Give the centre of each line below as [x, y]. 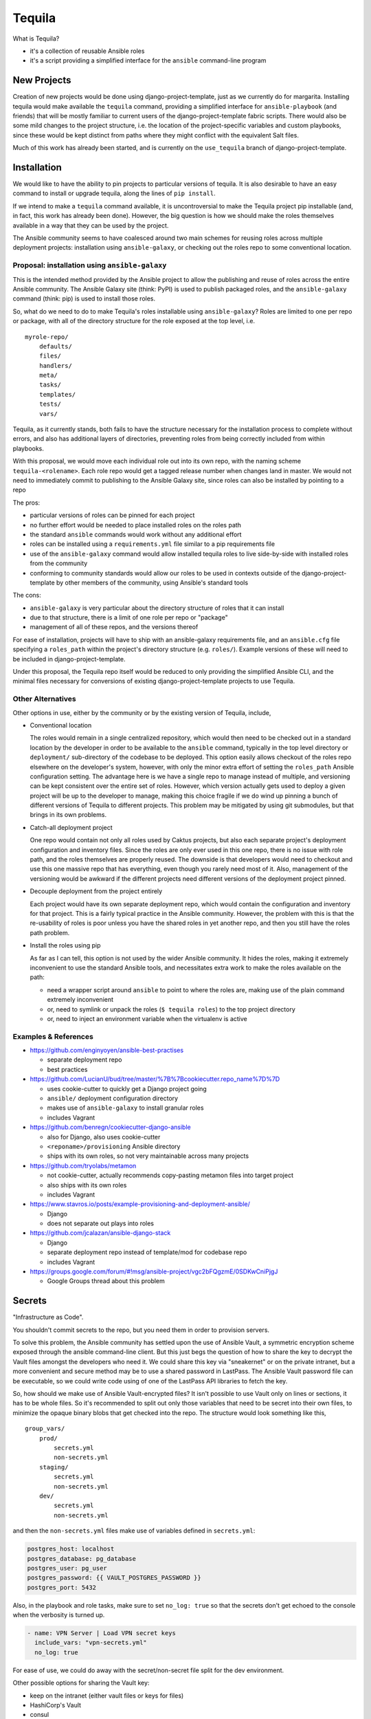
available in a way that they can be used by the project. [91, 225]
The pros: [26, 503]
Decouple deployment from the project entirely [96, 891]
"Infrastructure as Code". [48, 1317]
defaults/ [55, 346]
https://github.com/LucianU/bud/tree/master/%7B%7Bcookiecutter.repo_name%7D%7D [155, 1079]
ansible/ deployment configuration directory [113, 1098]
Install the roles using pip [65, 945]
